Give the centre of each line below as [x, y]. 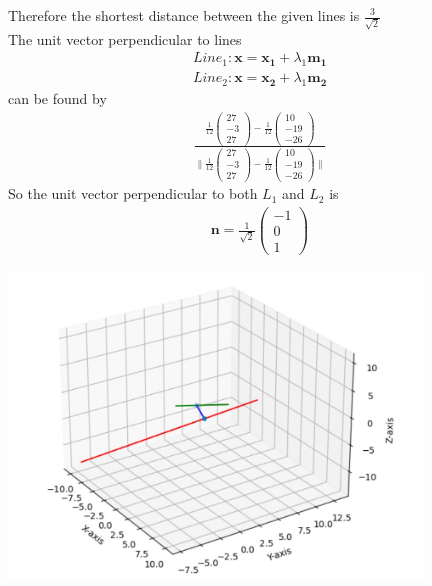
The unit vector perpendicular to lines [125, 38]
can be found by [57, 97]
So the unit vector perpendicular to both [133, 193]
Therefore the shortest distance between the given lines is [184, 15]
